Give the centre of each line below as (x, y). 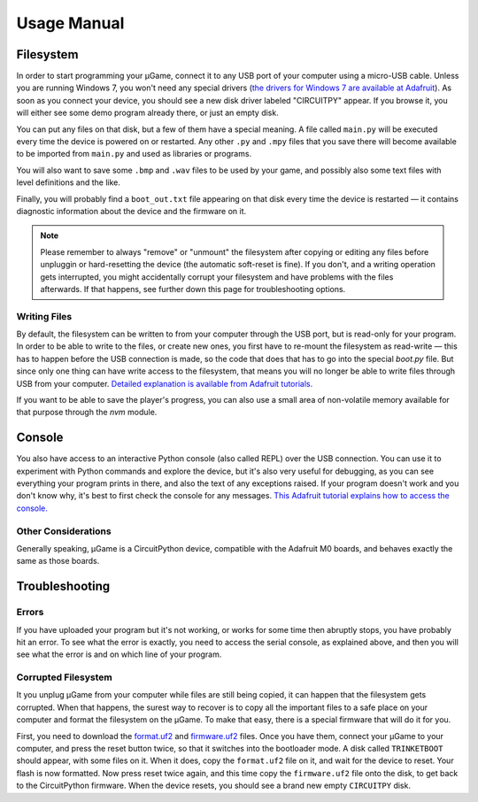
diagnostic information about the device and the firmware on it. (131, 211)
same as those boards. (58, 561)
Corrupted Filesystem (64, 677)
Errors (30, 613)
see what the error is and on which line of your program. (119, 654)
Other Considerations (64, 531)
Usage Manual (70, 23)
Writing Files (44, 316)
